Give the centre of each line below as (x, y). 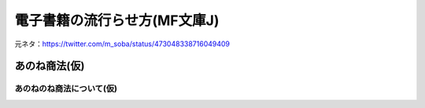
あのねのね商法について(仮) (66, 88)
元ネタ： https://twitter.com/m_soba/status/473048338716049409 (122, 44)
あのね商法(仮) (50, 66)
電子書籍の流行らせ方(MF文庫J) (117, 20)
